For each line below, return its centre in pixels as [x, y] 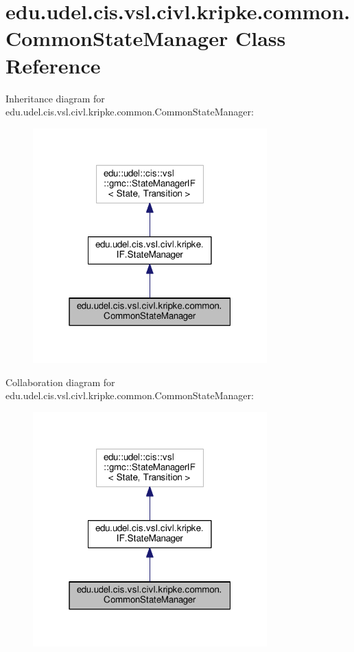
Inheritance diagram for [55, 98]
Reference [53, 65]
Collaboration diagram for [60, 382]
